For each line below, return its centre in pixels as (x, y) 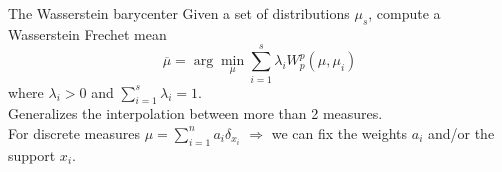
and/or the (461, 132)
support (32, 154)
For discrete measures (74, 132)
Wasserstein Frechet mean (87, 33)
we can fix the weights (339, 132)
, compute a (404, 13)
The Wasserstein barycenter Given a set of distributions (179, 13)
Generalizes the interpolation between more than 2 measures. (195, 113)
